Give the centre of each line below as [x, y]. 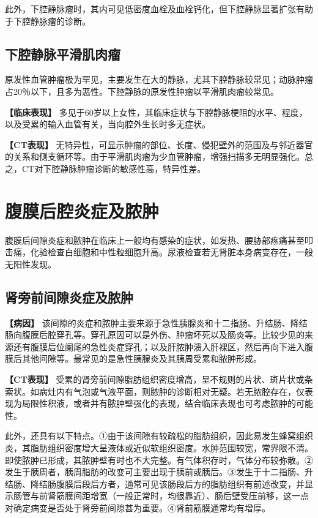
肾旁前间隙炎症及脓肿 [69, 297]
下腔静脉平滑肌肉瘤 [63, 54]
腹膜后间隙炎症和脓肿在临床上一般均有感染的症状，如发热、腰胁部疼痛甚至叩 [159, 240]
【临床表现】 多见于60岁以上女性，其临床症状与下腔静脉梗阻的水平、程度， [156, 112]
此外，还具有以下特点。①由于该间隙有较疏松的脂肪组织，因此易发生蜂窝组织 [159, 436]
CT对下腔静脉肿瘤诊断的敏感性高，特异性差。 [114, 168]
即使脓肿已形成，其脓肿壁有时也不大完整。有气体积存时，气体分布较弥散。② [159, 460]
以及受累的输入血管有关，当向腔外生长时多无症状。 [108, 124]
